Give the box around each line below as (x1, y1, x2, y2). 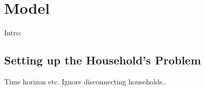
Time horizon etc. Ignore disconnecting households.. (4, 76, 167, 86)
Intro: (4, 27, 22, 38)
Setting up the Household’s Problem (4, 52, 201, 68)
